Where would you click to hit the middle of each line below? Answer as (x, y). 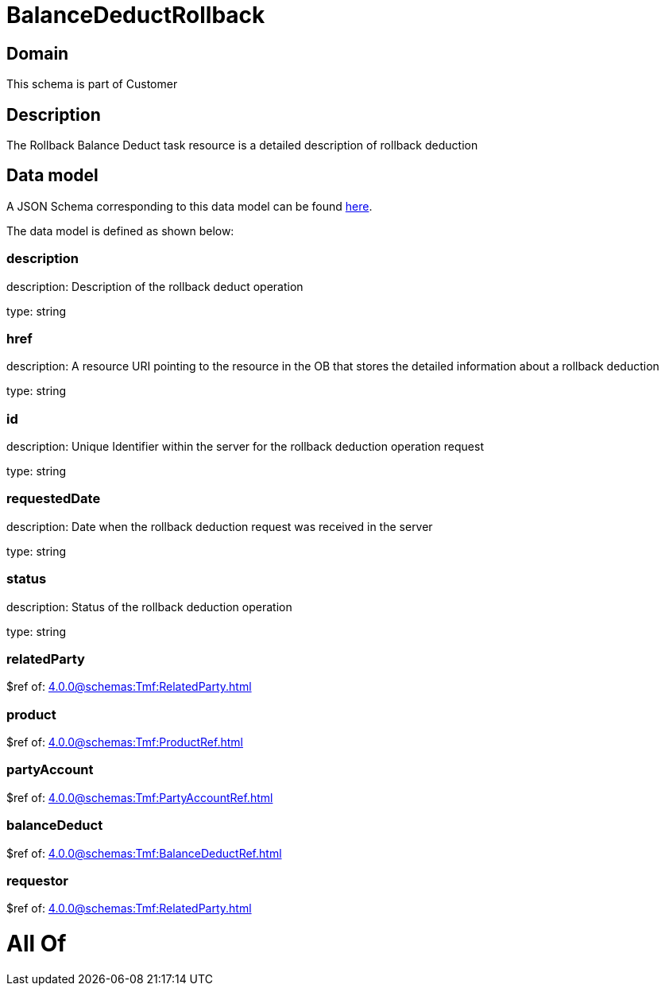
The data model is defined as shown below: (120, 231)
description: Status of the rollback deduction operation (149, 606)
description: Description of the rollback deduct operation (155, 286)
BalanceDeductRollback (136, 15)
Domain (38, 53)
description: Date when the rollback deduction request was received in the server (220, 526)
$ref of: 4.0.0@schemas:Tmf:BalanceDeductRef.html (144, 853)
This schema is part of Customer (92, 84)
